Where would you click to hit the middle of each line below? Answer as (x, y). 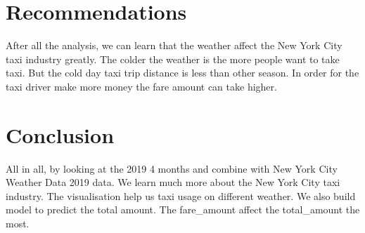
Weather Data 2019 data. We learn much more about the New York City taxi (173, 182)
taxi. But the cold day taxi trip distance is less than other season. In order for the (182, 73)
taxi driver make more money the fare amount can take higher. (141, 86)
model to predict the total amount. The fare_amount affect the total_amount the (183, 209)
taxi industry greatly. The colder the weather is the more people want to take (173, 59)
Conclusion (60, 134)
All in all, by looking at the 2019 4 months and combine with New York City (172, 168)
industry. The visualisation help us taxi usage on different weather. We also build (181, 195)
